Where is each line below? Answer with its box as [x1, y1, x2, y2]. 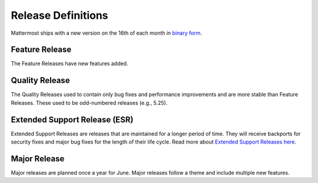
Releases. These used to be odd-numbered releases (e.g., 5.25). [11, 99, 168, 106]
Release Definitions [11, 9, 108, 22]
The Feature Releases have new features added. [11, 60, 128, 67]
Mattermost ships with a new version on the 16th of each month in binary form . [11, 29, 203, 36]
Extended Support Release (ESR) [11, 115, 134, 125]
